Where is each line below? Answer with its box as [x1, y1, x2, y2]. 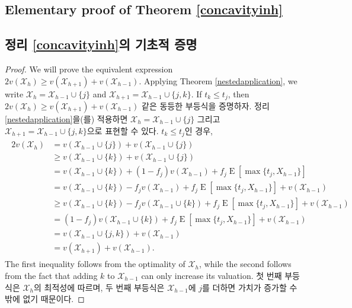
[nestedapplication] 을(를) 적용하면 [5, 113, 128, 125]
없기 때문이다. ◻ [23, 293, 85, 305]
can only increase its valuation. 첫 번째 [141, 269, 282, 281]
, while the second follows [199, 258, 292, 270]
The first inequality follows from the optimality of [5, 258, 185, 270]
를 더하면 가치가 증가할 [202, 281, 287, 293]
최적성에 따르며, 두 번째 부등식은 [44, 281, 165, 293]
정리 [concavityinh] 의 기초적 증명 [5, 35, 197, 53]
